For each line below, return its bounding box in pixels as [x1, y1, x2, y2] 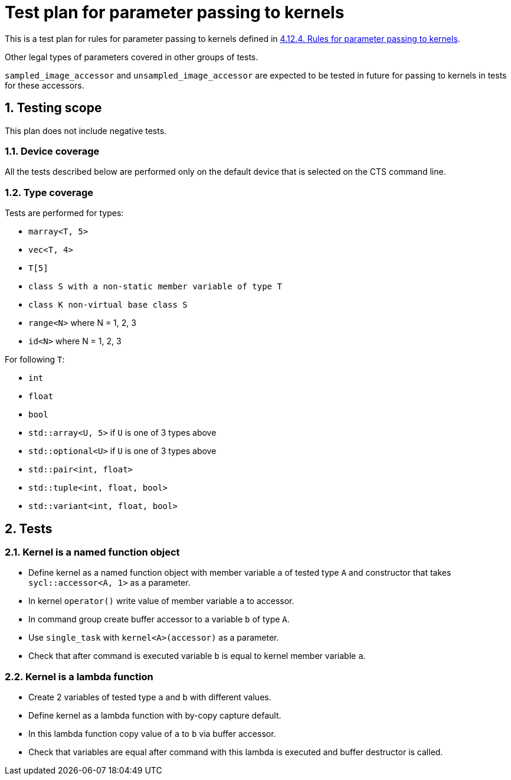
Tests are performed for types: [5, 208, 124, 218]
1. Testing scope [5, 100, 102, 116]
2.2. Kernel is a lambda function [5, 670, 153, 683]
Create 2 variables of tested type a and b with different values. [28, 692, 271, 703]
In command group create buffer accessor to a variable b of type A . [28, 614, 290, 625]
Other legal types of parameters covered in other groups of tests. [5, 51, 258, 62]
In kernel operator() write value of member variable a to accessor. [28, 596, 294, 606]
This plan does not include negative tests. [5, 125, 167, 136]
